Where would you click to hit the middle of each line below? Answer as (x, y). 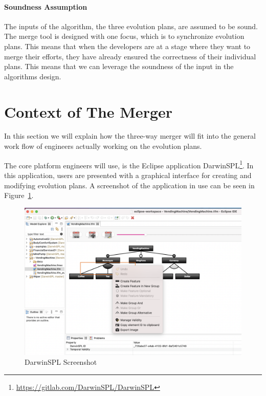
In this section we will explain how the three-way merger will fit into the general (130, 136)
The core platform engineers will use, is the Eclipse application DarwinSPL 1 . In (129, 164)
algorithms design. (33, 76)
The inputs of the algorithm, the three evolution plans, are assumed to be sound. (131, 26)
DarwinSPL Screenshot (61, 362)
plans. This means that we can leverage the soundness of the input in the (119, 66)
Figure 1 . (19, 195)
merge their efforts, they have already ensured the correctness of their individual (130, 56)
